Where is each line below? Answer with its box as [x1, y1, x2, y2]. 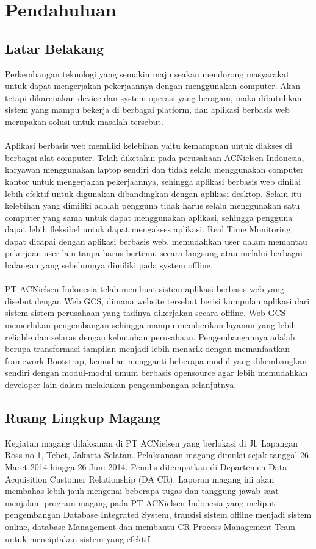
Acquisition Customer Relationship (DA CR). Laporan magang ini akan [5, 472, 275, 485]
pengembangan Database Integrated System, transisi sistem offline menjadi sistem [5, 508, 312, 521]
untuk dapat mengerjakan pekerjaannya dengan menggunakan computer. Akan [5, 79, 300, 92]
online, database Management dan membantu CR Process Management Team [5, 520, 295, 533]
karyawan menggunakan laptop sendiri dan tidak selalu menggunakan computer [5, 163, 304, 176]
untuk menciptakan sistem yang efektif [5, 532, 150, 545]
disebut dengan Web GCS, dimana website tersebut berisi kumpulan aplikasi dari [5, 294, 310, 307]
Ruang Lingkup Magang [5, 408, 160, 426]
